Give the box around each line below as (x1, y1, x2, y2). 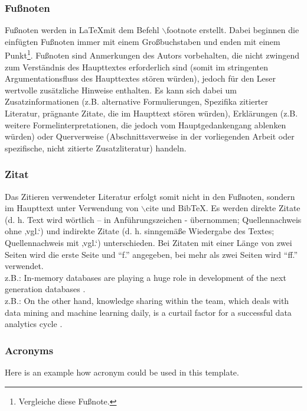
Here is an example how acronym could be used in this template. (5, 365, 239, 378)
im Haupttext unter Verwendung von (5, 202, 139, 214)
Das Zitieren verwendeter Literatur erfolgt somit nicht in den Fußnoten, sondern (5, 190, 295, 202)
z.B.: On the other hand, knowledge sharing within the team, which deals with (5, 294, 289, 306)
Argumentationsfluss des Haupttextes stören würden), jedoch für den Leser (5, 72, 276, 85)
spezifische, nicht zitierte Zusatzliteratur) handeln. (5, 141, 187, 154)
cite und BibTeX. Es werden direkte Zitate (146, 202, 301, 214)
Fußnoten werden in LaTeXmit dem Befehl (5, 24, 159, 36)
